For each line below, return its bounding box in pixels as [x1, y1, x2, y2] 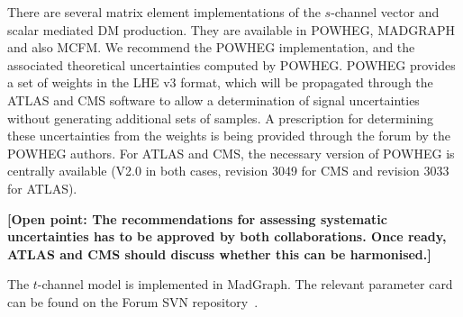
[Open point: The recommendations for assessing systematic [7, 209, 387, 228]
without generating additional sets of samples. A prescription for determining [7, 108, 434, 127]
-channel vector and [331, 3, 440, 21]
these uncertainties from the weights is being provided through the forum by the [7, 126, 451, 145]
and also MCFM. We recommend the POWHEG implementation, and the [7, 38, 415, 57]
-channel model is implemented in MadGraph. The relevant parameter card [37, 275, 453, 294]
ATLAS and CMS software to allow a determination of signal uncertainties [7, 90, 420, 109]
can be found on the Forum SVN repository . [7, 292, 259, 311]
